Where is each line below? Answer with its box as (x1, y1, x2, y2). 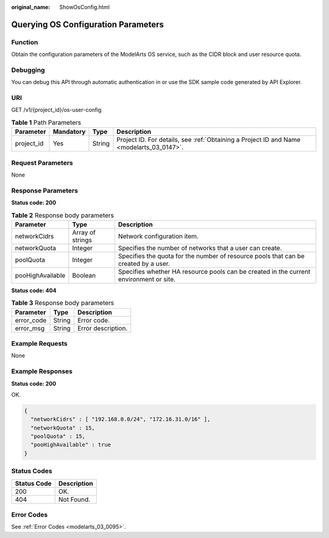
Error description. (77, 324, 128, 332)
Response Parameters (11, 186, 79, 195)
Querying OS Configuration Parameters (11, 19, 164, 30)
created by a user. (118, 259, 170, 268)
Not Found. (58, 495, 91, 503)
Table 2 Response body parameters (11, 211, 114, 219)
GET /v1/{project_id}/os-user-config (11, 107, 102, 114)
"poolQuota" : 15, (30, 433, 85, 440)
